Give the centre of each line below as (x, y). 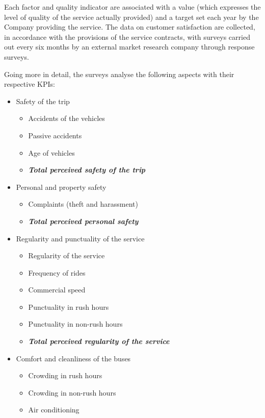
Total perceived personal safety (83, 221)
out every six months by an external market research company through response (129, 47)
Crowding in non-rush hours (72, 392)
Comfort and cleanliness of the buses (73, 358)
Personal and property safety (61, 187)
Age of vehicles (51, 152)
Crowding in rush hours (65, 375)
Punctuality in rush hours (69, 306)
